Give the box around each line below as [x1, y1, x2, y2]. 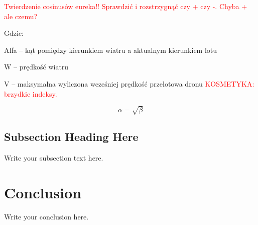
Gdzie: [4, 28, 24, 38]
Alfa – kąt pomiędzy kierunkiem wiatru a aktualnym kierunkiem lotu [4, 44, 217, 55]
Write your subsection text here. [4, 152, 103, 163]
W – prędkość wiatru [4, 61, 69, 72]
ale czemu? [4, 11, 38, 21]
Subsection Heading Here [4, 129, 139, 144]
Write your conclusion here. [4, 211, 89, 221]
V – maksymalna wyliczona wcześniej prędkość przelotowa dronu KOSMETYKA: [4, 78, 254, 89]
